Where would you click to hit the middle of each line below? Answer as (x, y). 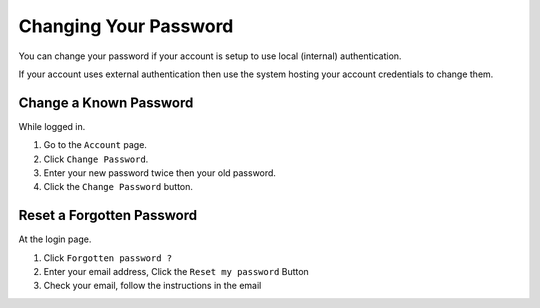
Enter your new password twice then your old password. (160, 173)
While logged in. (52, 126)
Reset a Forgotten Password (108, 215)
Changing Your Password (126, 26)
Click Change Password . (96, 159)
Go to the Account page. (95, 145)
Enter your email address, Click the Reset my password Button (176, 272)
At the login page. (55, 239)
